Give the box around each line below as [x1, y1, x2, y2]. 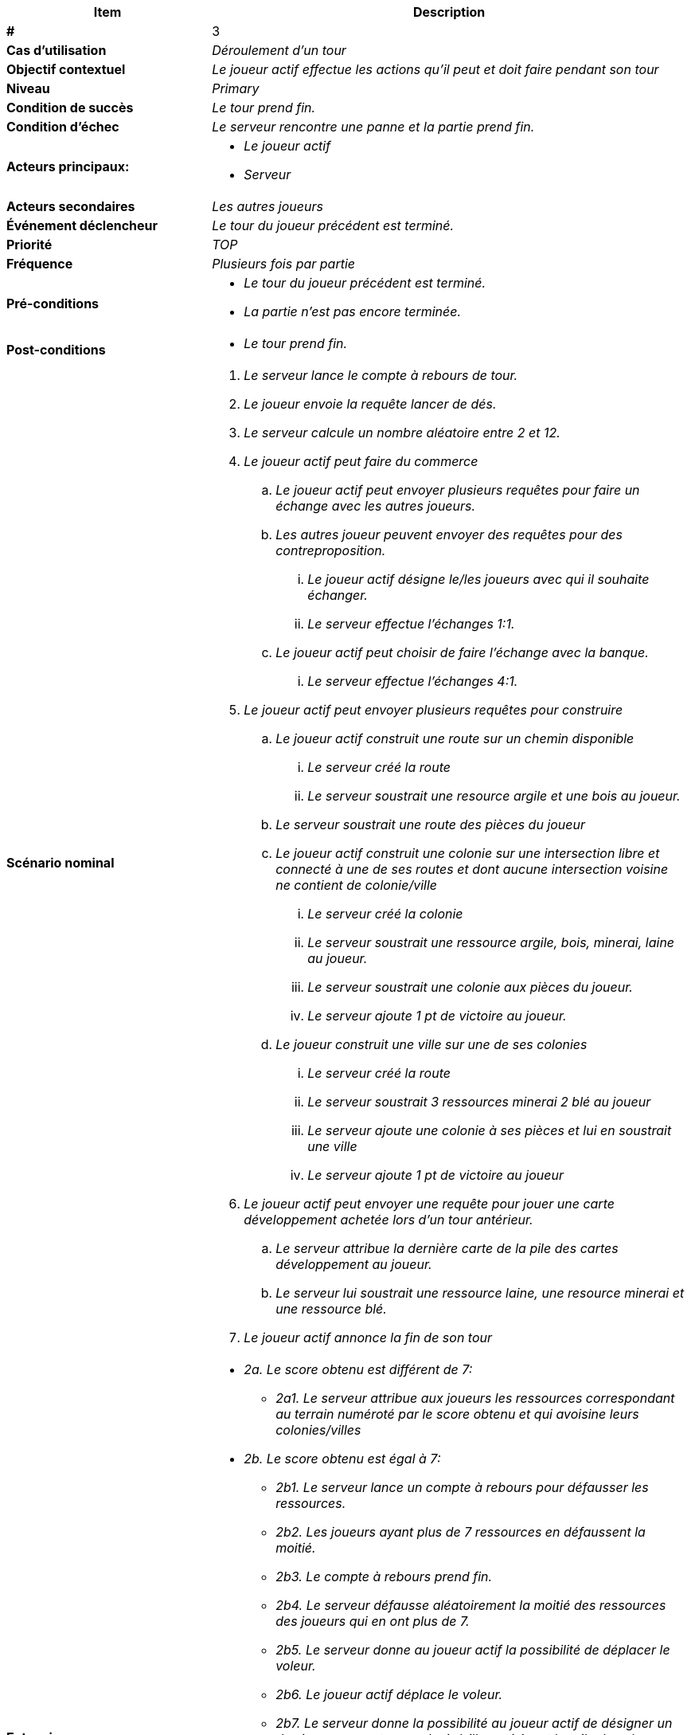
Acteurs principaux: [6, 159, 130, 174]
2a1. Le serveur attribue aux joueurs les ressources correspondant [275, 1390, 675, 1406]
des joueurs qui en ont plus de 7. [275, 1613, 470, 1629]
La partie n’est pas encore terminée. [244, 304, 462, 319]
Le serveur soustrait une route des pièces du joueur [275, 817, 586, 832]
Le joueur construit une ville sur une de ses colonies [275, 1036, 588, 1052]
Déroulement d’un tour [212, 42, 346, 58]
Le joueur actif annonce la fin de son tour [244, 1330, 493, 1345]
